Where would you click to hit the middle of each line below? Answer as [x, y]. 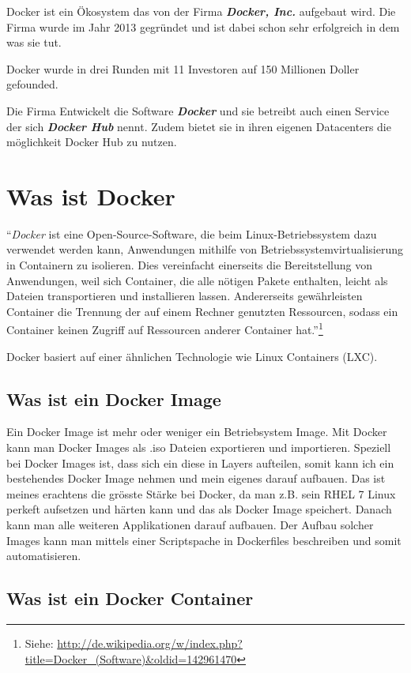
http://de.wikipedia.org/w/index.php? [150, 643]
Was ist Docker [91, 196]
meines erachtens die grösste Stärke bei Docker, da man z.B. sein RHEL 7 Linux [201, 493]
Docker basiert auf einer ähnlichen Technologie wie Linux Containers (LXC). [192, 356]
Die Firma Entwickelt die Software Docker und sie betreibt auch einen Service [198, 110]
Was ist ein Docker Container [130, 598]
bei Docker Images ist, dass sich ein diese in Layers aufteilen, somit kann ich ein [200, 462]
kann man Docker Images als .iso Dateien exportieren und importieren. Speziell [199, 447]
